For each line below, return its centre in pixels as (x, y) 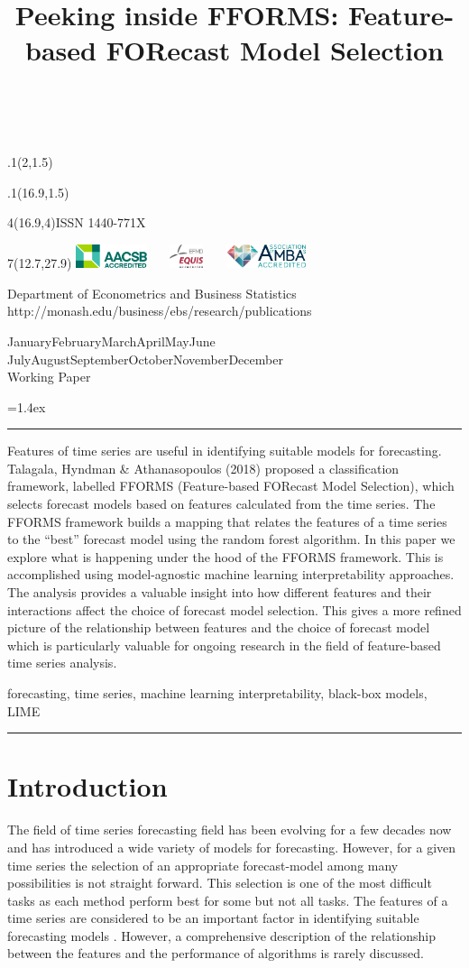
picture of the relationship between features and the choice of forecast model (219, 627)
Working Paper (49, 377)
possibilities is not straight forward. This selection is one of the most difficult (220, 883)
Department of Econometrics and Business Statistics (152, 293)
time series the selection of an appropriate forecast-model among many (203, 865)
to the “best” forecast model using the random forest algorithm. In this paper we (231, 539)
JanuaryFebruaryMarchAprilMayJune (111, 341)
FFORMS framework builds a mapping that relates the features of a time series (227, 521)
